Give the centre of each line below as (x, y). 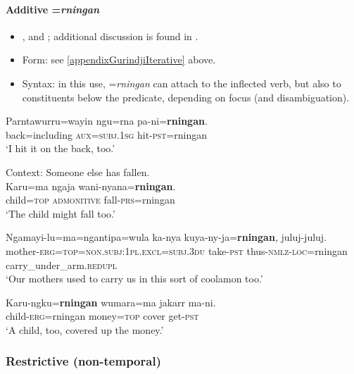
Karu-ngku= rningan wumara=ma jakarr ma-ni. (111, 302)
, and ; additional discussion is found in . (110, 36)
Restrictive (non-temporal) (83, 361)
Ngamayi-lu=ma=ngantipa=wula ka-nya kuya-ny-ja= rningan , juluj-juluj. (166, 237)
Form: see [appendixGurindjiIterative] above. (119, 60)
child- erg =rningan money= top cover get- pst (102, 316)
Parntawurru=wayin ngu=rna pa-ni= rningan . (107, 121)
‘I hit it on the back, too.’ (61, 148)
